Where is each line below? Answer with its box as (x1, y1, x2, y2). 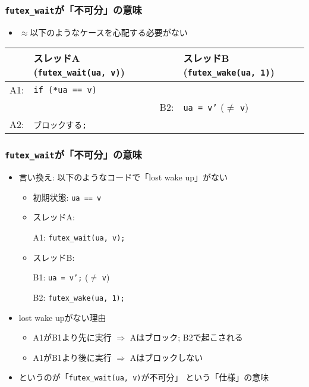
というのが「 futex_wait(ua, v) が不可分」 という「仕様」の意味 (18, 371, 269, 383)
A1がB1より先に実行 (33, 331, 112, 344)
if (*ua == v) (33, 85, 97, 95)
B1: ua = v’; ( (33, 271, 89, 283)
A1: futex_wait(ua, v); (33, 231, 125, 243)
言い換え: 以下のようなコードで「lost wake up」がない (18, 171, 228, 183)
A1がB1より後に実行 (33, 351, 112, 363)
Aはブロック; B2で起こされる (130, 331, 243, 344)
